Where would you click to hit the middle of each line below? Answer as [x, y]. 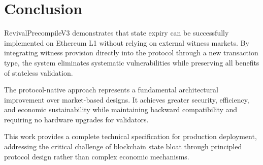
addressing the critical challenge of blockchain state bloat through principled [123, 146]
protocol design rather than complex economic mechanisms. [97, 156]
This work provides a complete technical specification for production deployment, [130, 136]
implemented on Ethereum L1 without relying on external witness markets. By [127, 42]
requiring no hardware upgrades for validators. [76, 119]
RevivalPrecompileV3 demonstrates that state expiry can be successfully [117, 33]
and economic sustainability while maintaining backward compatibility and [121, 109]
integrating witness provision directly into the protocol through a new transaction [131, 53]
